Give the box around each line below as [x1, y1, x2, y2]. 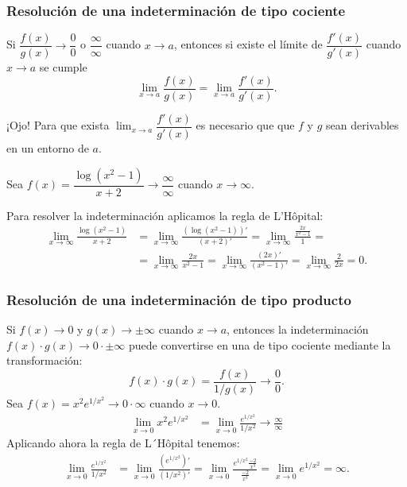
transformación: [6, 352, 83, 369]
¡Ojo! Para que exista [6, 117, 110, 133]
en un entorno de [6, 140, 89, 156]
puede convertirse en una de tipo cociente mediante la [128, 336, 391, 353]
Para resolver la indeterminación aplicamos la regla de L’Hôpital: [6, 207, 324, 223]
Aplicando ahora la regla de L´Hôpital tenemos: [6, 435, 240, 451]
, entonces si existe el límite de [173, 36, 323, 52]
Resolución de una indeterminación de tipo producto [6, 289, 351, 309]
